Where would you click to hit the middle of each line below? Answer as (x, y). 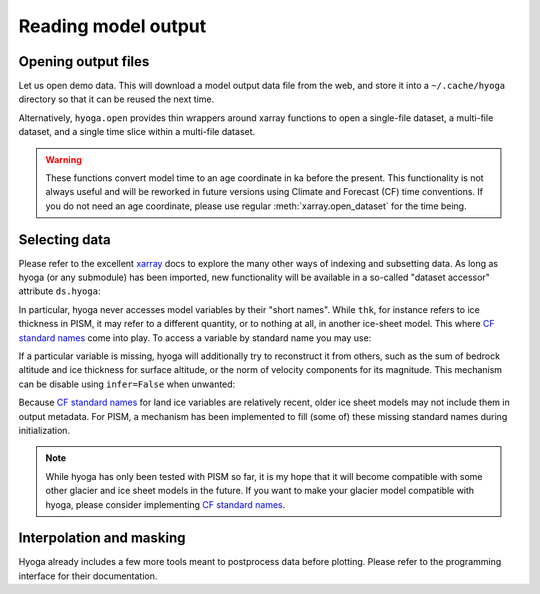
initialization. (44, 430)
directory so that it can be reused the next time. (116, 99)
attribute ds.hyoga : (59, 291)
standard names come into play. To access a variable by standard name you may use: (195, 337)
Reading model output (112, 26)
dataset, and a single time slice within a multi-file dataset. (137, 132)
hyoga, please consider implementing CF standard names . (165, 504)
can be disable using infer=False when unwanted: (127, 384)
